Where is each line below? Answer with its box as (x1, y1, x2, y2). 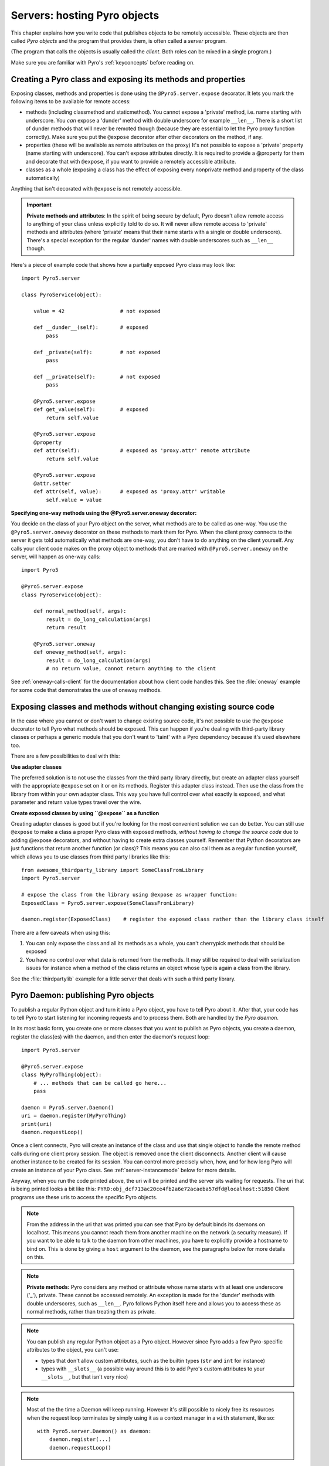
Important (26, 201, 52, 208)
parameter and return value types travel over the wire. (11, 799, 142, 806)
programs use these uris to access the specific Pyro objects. (11, 1193, 158, 1200)
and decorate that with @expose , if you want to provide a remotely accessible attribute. (25, 158, 236, 165)
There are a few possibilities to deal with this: (11, 752, 120, 759)
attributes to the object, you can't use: (26, 1346, 119, 1353)
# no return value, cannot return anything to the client (46, 666, 216, 672)
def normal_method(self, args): (33, 608, 127, 615)
